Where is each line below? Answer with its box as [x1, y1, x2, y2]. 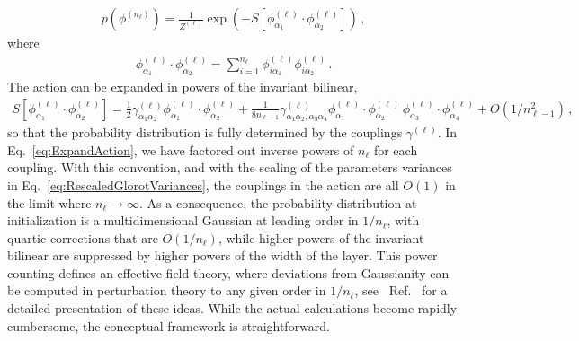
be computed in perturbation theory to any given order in [7, 281, 326, 300]
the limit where [7, 193, 92, 212]
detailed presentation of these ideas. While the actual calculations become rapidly [7, 299, 458, 318]
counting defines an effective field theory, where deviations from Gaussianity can [7, 263, 450, 282]
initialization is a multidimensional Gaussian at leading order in [7, 211, 359, 230]
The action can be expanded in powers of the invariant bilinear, [7, 77, 358, 96]
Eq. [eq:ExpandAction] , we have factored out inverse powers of [7, 140, 354, 159]
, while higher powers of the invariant [218, 228, 424, 247]
